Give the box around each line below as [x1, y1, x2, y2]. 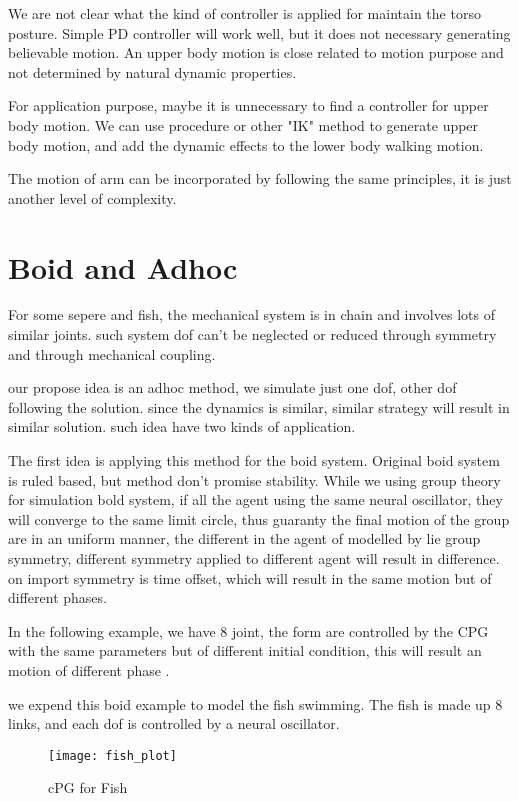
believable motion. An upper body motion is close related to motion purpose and [8, 42, 504, 63]
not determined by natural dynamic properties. [8, 61, 297, 82]
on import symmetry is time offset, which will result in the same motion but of [8, 567, 492, 588]
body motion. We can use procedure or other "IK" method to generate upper [8, 114, 479, 135]
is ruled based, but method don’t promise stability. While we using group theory [8, 469, 501, 490]
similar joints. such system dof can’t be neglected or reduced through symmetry [8, 324, 497, 345]
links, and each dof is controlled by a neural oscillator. [8, 713, 340, 734]
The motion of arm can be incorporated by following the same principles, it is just [8, 168, 512, 189]
